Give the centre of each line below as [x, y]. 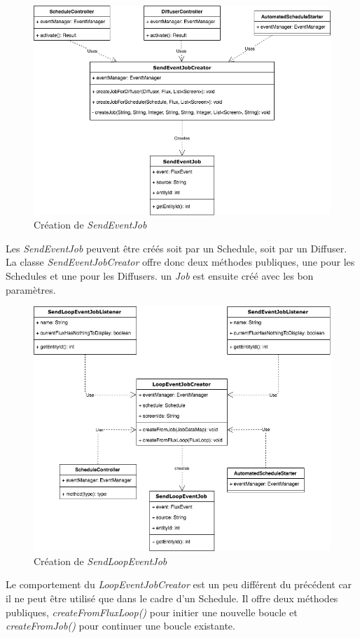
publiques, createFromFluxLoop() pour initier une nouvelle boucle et [152, 612]
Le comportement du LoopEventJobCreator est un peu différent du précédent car [179, 584]
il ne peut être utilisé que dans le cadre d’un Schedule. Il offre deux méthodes [172, 598]
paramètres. [31, 289]
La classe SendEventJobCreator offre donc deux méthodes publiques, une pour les [180, 262]
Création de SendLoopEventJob [101, 561]
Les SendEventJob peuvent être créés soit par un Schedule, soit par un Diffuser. [176, 248]
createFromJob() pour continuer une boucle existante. [120, 626]
